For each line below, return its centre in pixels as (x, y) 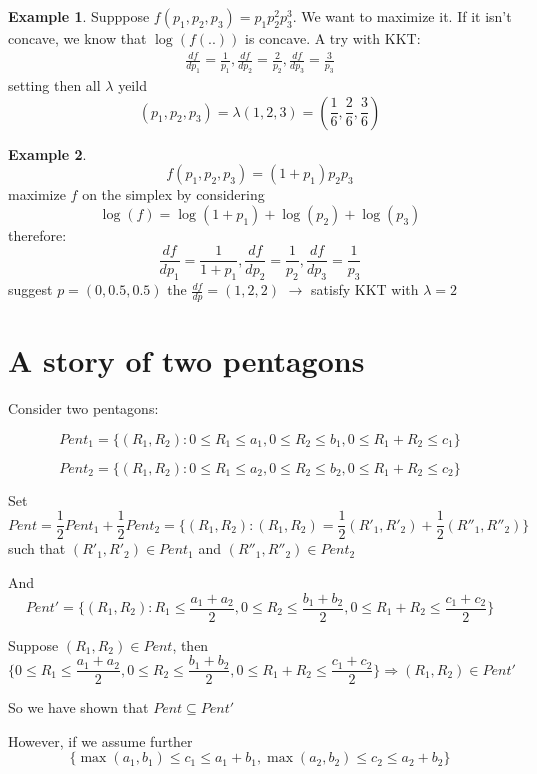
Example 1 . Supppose (79, 16)
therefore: (37, 234)
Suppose (33, 644)
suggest (30, 289)
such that (37, 548)
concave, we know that (77, 38)
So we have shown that (78, 707)
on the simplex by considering (173, 194)
